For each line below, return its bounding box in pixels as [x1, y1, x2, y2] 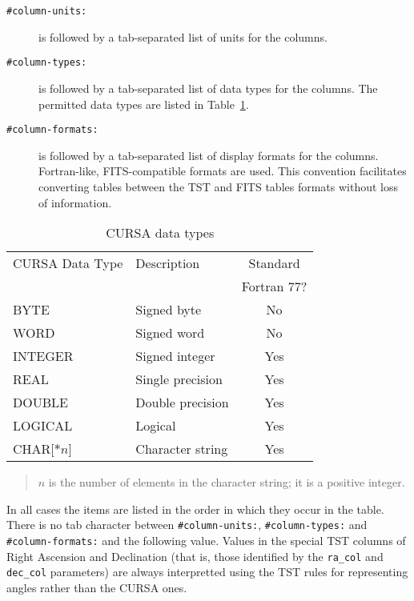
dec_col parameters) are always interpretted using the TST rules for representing [6, 563, 408, 580]
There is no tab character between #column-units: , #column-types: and [6, 516, 368, 533]
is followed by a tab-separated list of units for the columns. [38, 28, 328, 45]
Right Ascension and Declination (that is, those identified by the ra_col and [6, 547, 384, 564]
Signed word [135, 323, 205, 343]
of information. [38, 194, 112, 210]
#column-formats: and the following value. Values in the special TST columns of [6, 531, 406, 548]
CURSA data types [106, 223, 215, 242]
